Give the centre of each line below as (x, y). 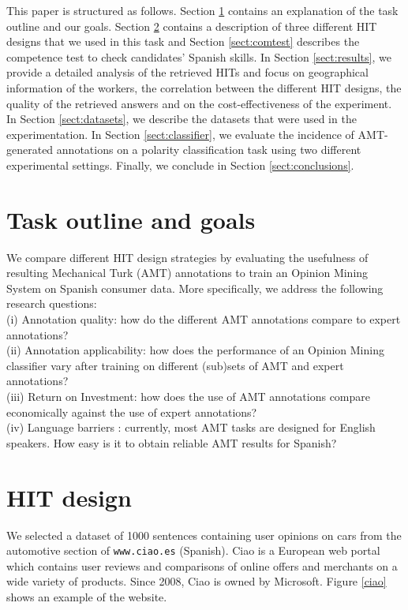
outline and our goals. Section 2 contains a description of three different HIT (192, 26)
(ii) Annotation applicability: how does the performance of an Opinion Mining (195, 350)
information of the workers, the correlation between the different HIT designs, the (204, 87)
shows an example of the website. (87, 596)
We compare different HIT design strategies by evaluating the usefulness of (187, 257)
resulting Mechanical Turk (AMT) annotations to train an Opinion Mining (187, 273)
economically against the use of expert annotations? (132, 412)
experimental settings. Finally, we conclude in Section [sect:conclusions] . (180, 165)
